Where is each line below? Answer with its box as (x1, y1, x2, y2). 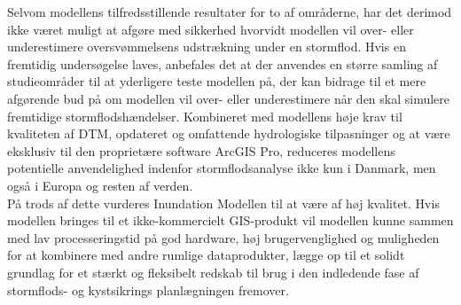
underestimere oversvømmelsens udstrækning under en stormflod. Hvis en (7, 37, 406, 56)
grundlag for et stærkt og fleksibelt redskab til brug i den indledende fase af (7, 262, 419, 281)
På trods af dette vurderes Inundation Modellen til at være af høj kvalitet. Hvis (7, 193, 440, 212)
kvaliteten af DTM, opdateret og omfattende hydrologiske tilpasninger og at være (7, 124, 450, 143)
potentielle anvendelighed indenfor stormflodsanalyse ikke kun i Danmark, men (7, 159, 436, 177)
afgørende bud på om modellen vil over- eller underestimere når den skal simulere (7, 89, 450, 107)
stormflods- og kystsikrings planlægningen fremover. (7, 280, 289, 299)
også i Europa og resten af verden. (7, 176, 193, 194)
